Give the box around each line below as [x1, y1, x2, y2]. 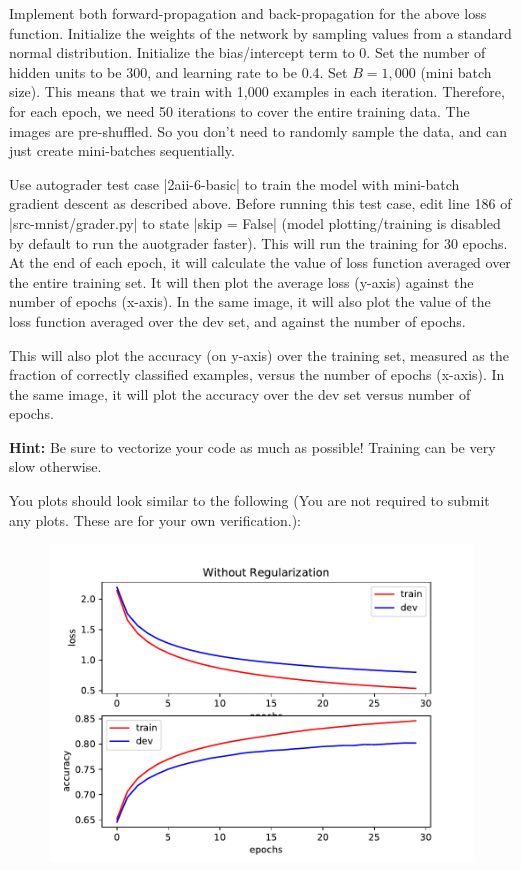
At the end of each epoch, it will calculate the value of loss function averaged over [9, 252, 511, 273]
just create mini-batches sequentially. [9, 140, 235, 161]
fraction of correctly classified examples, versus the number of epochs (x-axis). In [9, 364, 505, 385]
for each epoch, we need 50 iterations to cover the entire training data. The [9, 100, 470, 121]
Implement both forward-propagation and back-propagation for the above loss [9, 3, 487, 23]
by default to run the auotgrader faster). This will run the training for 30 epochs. [9, 232, 508, 253]
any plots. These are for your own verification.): [9, 509, 301, 530]
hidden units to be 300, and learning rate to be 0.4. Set [9, 61, 348, 82]
